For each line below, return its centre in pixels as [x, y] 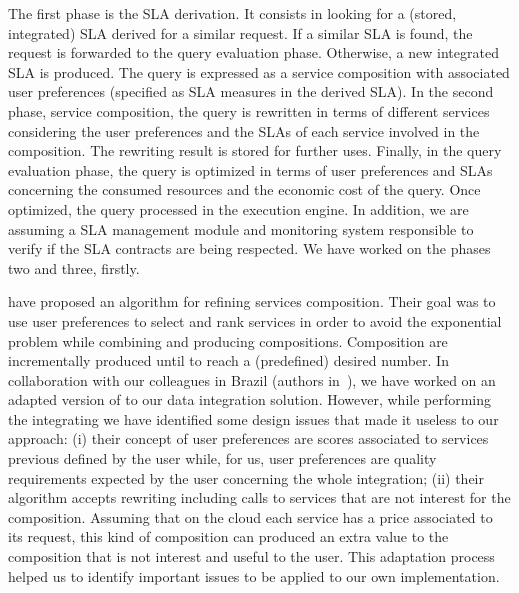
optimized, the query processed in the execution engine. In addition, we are [238, 208]
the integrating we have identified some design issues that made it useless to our [253, 418]
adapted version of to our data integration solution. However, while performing [250, 399]
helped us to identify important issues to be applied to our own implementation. [254, 575]
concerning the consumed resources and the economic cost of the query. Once [244, 189]
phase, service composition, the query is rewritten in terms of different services [249, 110]
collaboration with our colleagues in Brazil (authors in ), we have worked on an [252, 379]
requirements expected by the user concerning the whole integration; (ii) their [246, 477]
